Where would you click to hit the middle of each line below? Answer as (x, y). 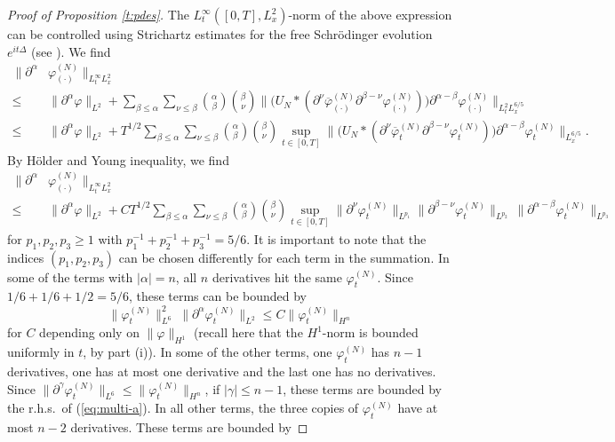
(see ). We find (71, 51)
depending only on (89, 332)
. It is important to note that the (336, 238)
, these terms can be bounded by (217, 296)
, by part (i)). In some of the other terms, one (208, 352)
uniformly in (41, 352)
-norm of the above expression (370, 14)
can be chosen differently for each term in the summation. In (284, 257)
